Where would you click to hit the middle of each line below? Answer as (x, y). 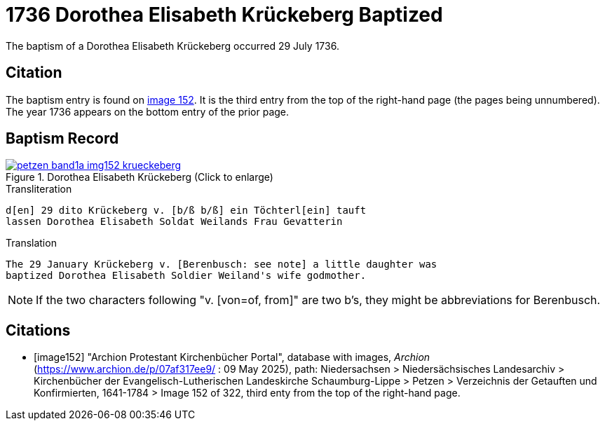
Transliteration (39, 189)
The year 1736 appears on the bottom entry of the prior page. (148, 111)
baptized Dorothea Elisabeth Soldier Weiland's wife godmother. (186, 276)
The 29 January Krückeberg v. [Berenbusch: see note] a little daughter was (222, 264)
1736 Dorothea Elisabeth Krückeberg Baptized (224, 15)
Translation (31, 243)
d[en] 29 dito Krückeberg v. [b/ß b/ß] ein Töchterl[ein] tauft (186, 211)
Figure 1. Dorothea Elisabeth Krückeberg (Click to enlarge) (140, 177)
